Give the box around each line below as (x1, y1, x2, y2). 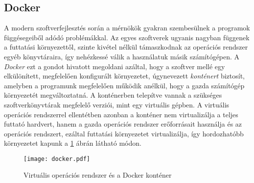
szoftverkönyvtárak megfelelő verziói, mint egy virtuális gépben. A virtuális (4, 99, 230, 109)
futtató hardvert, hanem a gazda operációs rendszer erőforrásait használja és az (4, 119, 242, 129)
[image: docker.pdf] (23, 155, 91, 162)
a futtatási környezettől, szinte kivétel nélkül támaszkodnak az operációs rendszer (4, 42, 248, 52)
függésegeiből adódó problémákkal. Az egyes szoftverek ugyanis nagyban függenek (4, 32, 250, 42)
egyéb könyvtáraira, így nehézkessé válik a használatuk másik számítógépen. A (4, 51, 240, 61)
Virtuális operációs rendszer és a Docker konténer (23, 169, 172, 180)
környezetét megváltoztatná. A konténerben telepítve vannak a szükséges (4, 90, 222, 100)
